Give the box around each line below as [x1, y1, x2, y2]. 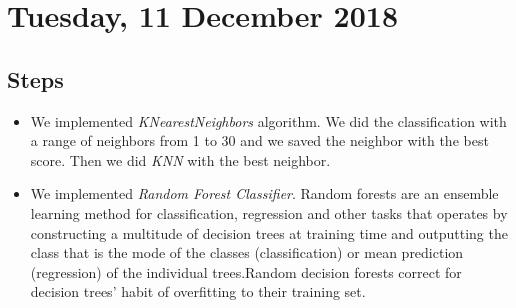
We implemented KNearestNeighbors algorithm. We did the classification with [30, 110, 507, 131]
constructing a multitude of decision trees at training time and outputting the [30, 222, 508, 243]
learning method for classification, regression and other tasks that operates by [30, 202, 508, 223]
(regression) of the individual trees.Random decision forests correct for [30, 261, 462, 282]
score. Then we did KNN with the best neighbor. [30, 149, 331, 170]
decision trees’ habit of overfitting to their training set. [30, 281, 366, 302]
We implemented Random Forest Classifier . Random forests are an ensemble [30, 183, 499, 204]
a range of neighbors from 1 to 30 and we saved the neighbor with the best [30, 130, 489, 151]
